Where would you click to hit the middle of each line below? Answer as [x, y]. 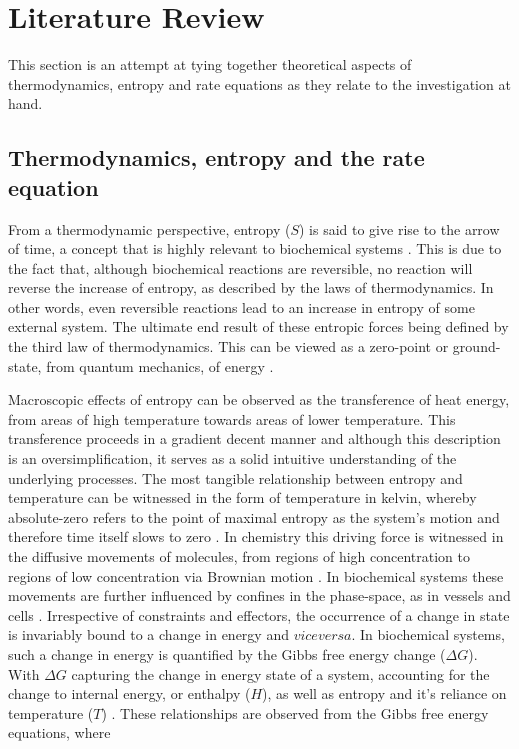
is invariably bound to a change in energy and [148, 634]
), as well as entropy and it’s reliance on [384, 693]
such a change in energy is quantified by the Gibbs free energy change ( [227, 653]
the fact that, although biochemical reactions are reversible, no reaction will [240, 267]
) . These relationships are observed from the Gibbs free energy [295, 712]
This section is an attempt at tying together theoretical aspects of [210, 64]
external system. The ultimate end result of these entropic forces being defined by [258, 326]
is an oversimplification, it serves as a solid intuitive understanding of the [232, 458]
